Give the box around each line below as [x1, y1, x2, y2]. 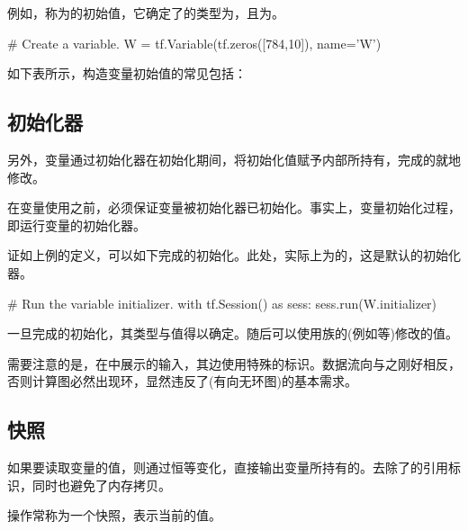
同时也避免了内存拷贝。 [31, 475, 171, 494]
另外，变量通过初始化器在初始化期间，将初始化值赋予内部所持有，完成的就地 [7, 149, 461, 168]
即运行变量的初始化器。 [7, 215, 146, 234]
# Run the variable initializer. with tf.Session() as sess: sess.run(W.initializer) [7, 293, 437, 312]
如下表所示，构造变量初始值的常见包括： [7, 64, 247, 83]
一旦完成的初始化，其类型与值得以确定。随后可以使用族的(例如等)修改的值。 [7, 324, 458, 343]
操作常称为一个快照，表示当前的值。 [7, 506, 221, 525]
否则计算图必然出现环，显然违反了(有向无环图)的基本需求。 [7, 372, 357, 391]
